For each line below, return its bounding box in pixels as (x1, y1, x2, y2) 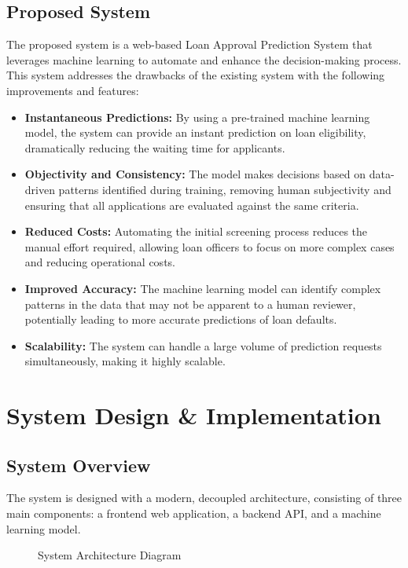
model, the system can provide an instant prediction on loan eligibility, (24, 124, 366, 141)
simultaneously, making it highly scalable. (24, 353, 226, 369)
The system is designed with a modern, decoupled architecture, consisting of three (6, 489, 402, 506)
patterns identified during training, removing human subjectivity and (58, 181, 391, 197)
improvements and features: (6, 82, 139, 98)
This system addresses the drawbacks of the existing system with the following (6, 67, 385, 83)
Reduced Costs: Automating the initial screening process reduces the (24, 223, 368, 240)
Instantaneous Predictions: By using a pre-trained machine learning (24, 108, 370, 125)
